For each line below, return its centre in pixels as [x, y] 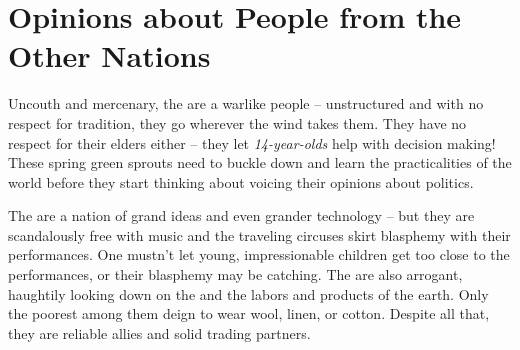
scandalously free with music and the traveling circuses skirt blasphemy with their [259, 234]
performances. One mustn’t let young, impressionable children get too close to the [259, 254]
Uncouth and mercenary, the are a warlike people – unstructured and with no [246, 103]
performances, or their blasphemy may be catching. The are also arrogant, [235, 274]
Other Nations [109, 55]
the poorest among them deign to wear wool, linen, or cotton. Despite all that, [249, 313]
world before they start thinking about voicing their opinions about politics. [241, 181]
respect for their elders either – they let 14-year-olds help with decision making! [252, 142]
